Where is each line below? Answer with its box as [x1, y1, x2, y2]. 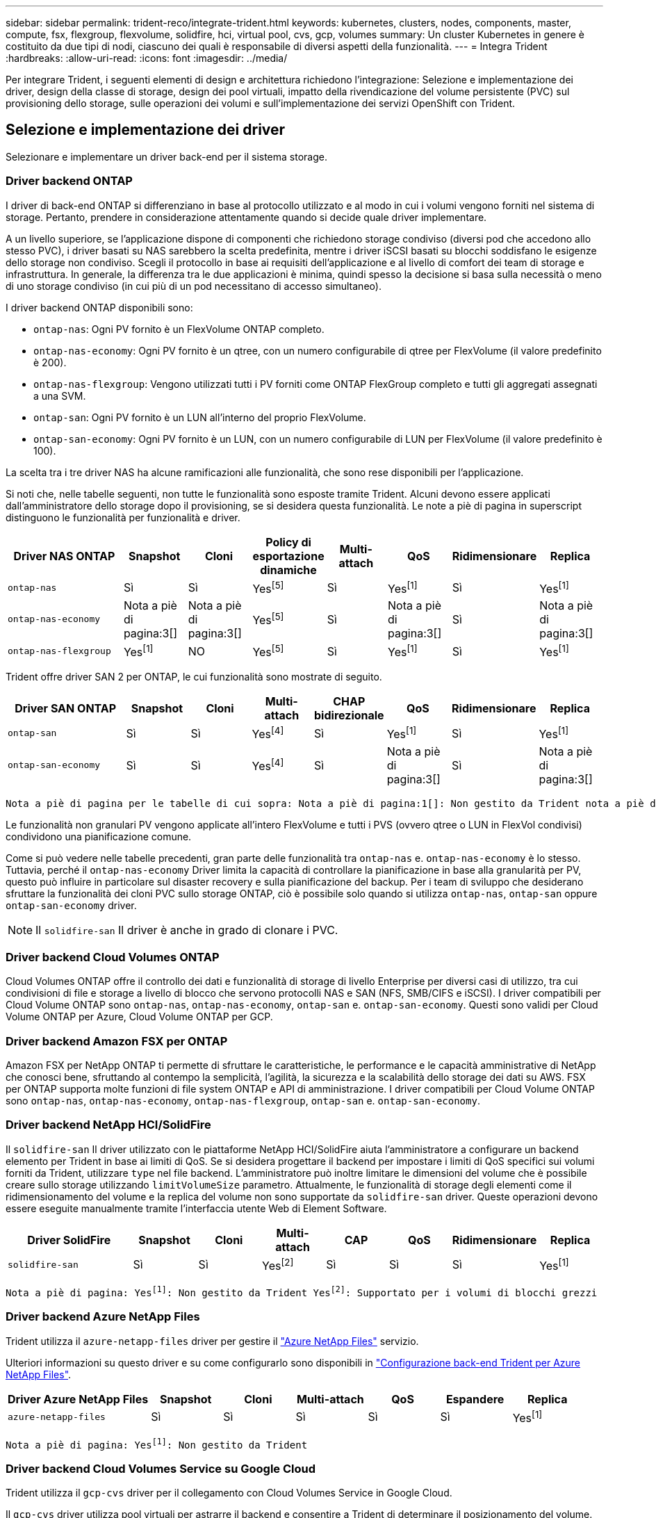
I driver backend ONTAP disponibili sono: [6, 301, 193, 313]
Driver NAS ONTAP [13, 548, 115, 563]
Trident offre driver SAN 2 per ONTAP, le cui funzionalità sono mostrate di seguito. [6, 671, 382, 683]
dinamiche [260, 562, 317, 577]
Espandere [445, 1391, 505, 1406]
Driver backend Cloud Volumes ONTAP [6, 949, 220, 964]
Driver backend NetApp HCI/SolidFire [6, 1118, 211, 1132]
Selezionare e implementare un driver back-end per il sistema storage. [6, 150, 327, 163]
